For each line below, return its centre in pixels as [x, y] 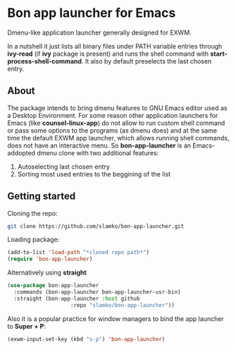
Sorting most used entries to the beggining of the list [94, 174]
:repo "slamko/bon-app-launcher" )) [122, 305]
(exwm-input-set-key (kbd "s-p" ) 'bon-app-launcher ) [86, 339]
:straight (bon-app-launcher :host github [77, 298]
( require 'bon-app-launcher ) [50, 259]
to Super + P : [26, 326]
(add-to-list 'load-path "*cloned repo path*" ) [79, 253]
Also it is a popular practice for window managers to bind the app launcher [116, 318]
